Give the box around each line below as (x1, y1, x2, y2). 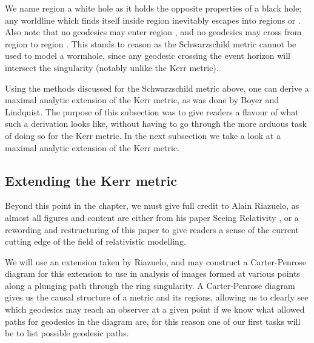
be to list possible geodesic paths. (5, 327, 129, 339)
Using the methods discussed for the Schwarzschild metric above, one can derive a (5, 81, 309, 94)
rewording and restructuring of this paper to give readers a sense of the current (5, 223, 299, 236)
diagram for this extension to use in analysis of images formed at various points (5, 267, 300, 280)
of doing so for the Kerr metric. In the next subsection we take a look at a (5, 129, 281, 141)
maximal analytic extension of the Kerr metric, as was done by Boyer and (5, 93, 279, 106)
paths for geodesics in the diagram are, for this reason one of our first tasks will (5, 314, 301, 327)
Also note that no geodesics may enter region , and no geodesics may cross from (5, 25, 302, 38)
